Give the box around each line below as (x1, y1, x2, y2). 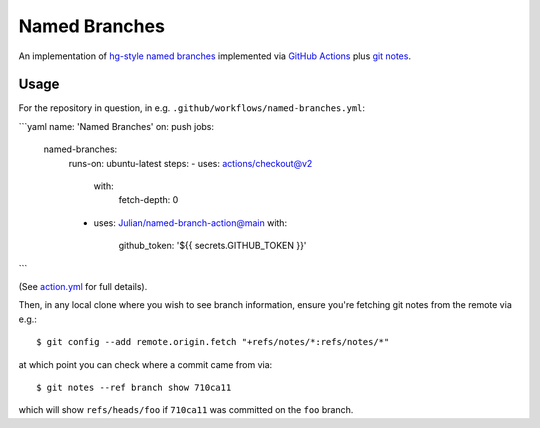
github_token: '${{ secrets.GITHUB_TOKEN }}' (118, 240, 307, 252)
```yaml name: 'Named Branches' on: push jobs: (18, 120, 215, 132)
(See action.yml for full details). (18, 280, 148, 292)
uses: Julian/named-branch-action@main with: (93, 216, 288, 229)
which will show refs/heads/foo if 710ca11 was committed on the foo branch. (18, 404, 354, 416)
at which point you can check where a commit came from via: (18, 358, 273, 370)
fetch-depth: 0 (118, 194, 179, 206)
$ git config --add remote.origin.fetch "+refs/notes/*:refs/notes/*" (36, 336, 390, 348)
